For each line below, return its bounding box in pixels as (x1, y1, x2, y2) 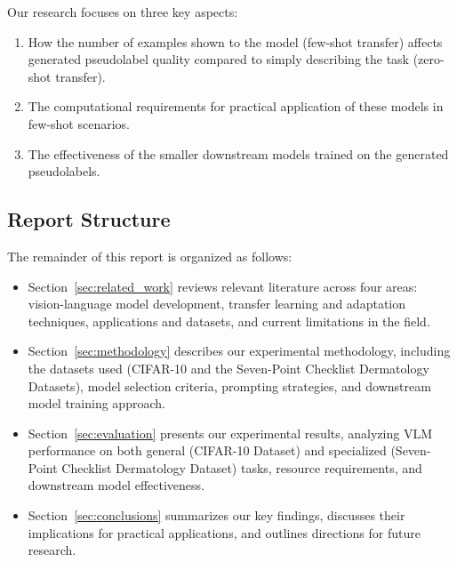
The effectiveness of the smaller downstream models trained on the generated (28, 144, 449, 163)
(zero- (413, 50, 445, 68)
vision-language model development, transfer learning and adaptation (28, 294, 406, 313)
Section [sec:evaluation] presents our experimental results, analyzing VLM (28, 423, 432, 442)
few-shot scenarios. (28, 114, 130, 132)
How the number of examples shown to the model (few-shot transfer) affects (28, 32, 443, 51)
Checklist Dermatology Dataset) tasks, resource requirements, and (61, 458, 422, 477)
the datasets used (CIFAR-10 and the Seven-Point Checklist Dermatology (28, 358, 429, 377)
